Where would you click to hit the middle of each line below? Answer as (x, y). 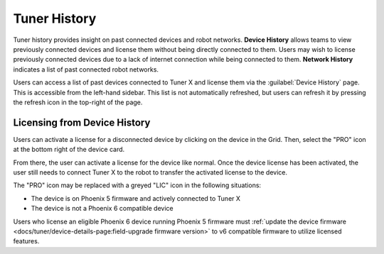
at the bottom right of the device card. (69, 150)
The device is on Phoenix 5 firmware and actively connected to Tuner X (136, 198)
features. (26, 241)
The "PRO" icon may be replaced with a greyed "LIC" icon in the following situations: (137, 185)
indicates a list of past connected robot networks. (86, 69)
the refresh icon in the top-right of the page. (78, 102)
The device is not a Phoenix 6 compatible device (102, 209)
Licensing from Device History (82, 122)
